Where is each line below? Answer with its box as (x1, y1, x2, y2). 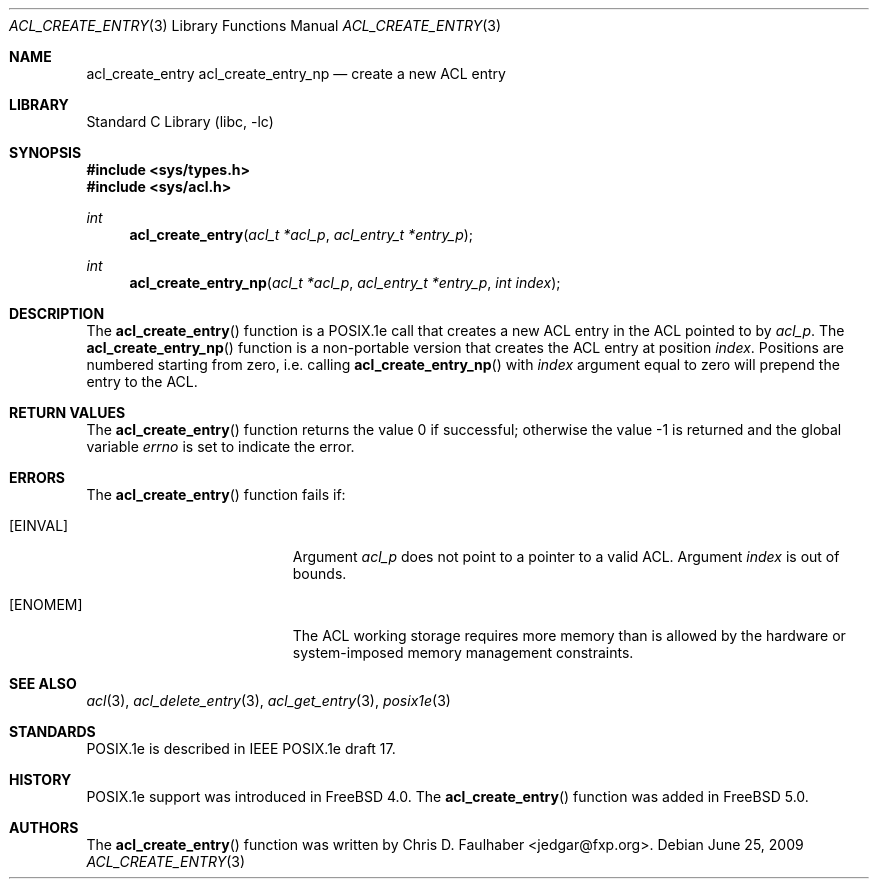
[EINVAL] (9, 517, 69, 534)
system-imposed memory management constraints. (292, 644, 634, 661)
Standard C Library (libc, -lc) (86, 113, 274, 130)
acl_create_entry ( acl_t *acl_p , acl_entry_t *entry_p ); (129, 226, 474, 243)
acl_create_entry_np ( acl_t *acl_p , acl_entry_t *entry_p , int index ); (129, 274, 561, 291)
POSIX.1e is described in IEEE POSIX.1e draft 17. (86, 740, 396, 757)
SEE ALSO (9, 675, 77, 692)
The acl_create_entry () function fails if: (86, 486, 346, 503)
